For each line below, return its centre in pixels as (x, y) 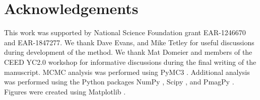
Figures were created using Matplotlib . (65, 91)
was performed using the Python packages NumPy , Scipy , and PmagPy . (119, 82)
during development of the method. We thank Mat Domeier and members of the (128, 52)
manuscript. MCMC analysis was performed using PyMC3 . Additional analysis (127, 72)
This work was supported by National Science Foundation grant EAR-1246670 (125, 32)
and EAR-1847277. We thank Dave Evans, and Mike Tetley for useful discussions (129, 42)
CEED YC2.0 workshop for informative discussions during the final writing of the (130, 62)
